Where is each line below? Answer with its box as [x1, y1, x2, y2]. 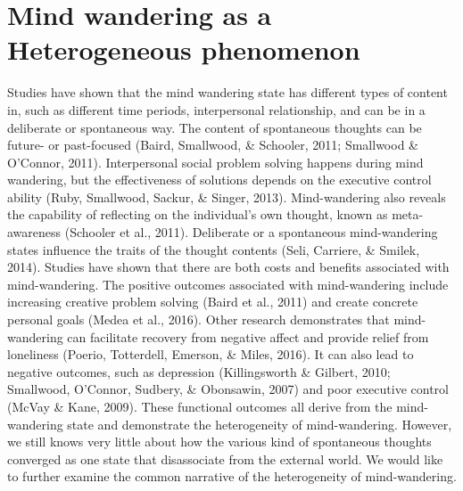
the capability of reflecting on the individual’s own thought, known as [7, 205, 388, 224]
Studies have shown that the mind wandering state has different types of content [7, 83, 448, 102]
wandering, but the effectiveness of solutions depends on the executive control [7, 170, 432, 189]
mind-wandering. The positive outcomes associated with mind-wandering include [7, 274, 449, 293]
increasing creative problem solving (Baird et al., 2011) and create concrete [7, 292, 418, 311]
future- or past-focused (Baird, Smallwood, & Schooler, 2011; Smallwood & [7, 135, 418, 154]
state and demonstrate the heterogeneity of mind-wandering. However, [67, 414, 452, 433]
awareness [7, 223, 62, 241]
